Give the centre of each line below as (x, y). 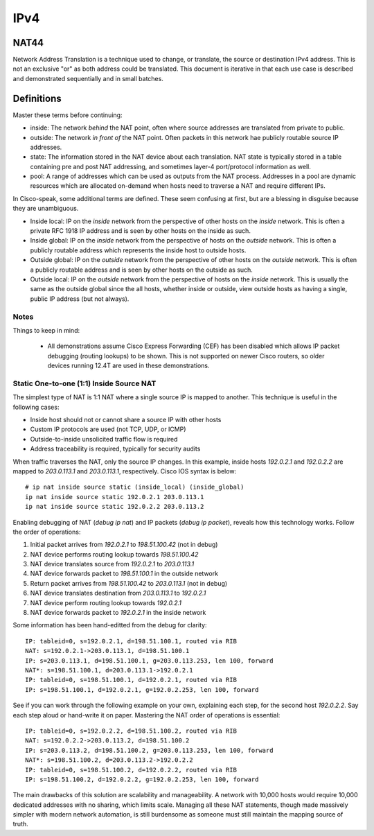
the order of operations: (47, 532)
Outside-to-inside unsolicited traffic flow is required (104, 439)
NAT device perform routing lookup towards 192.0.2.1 (106, 602)
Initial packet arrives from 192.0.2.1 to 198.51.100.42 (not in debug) (124, 545)
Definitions (37, 98)
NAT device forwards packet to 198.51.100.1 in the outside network (124, 574)
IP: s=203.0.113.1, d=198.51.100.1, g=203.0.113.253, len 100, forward (149, 661)
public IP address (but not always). (80, 299)
